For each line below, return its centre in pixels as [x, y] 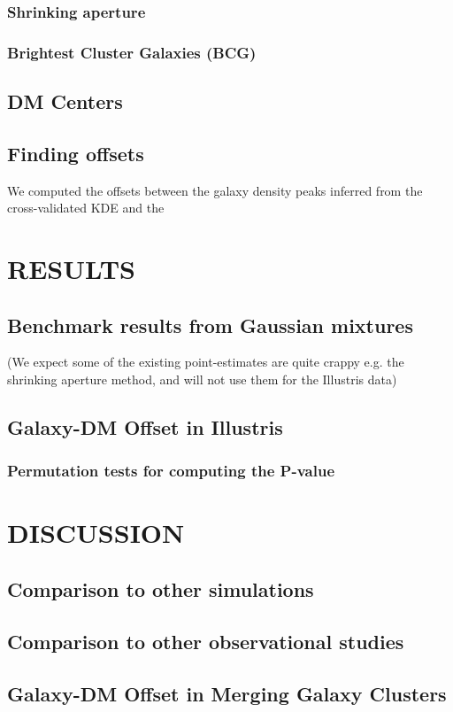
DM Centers [65, 101]
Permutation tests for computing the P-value [171, 471]
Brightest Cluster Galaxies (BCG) [132, 52]
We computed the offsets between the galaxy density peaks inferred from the [215, 190]
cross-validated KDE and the [86, 208]
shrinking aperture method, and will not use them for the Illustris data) [202, 379]
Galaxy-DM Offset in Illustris [145, 427]
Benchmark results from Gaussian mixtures [210, 325]
